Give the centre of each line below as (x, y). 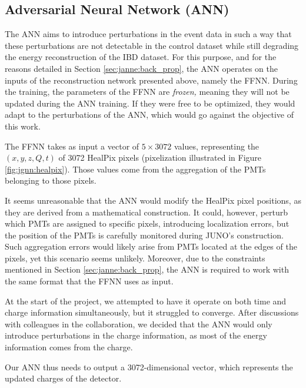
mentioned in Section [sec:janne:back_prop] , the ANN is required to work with (147, 269)
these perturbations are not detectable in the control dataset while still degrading (152, 45)
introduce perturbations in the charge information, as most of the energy (136, 335)
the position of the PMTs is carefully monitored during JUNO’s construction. (144, 235)
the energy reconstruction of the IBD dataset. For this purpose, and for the (141, 57)
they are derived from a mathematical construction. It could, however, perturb (147, 212)
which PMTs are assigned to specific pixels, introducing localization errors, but (147, 223)
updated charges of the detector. (63, 378)
